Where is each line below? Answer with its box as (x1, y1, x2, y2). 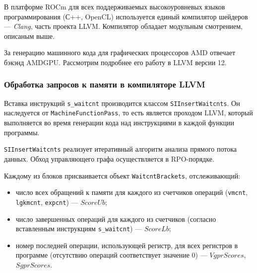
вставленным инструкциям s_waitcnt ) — (15, 223, 142, 234)
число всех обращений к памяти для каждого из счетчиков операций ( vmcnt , (15, 187, 248, 197)
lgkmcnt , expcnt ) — (15, 196, 78, 207)
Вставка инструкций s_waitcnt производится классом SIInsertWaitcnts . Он (4, 97, 240, 108)
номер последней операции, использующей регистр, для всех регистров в (15, 240, 238, 250)
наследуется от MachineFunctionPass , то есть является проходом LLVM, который (4, 107, 253, 118)
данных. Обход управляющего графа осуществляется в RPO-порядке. (4, 153, 214, 164)
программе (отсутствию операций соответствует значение (15, 250, 190, 260)
